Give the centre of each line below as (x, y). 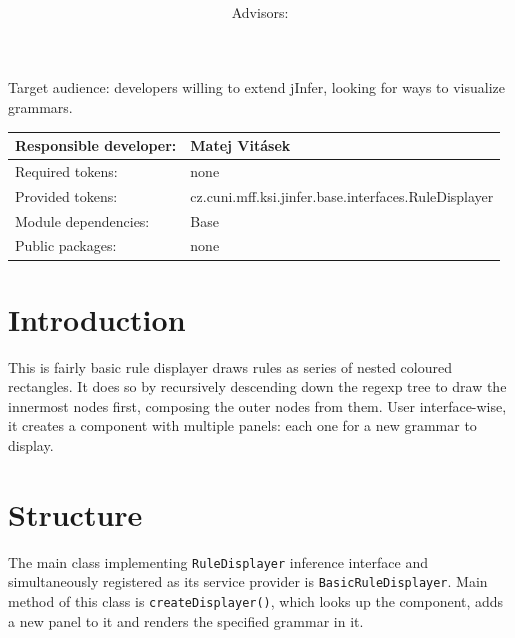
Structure (75, 513)
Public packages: (66, 245)
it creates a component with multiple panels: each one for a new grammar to (242, 425)
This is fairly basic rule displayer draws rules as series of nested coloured (230, 366)
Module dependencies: (82, 220)
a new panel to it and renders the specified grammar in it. (186, 620)
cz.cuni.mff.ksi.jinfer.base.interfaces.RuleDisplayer (342, 195)
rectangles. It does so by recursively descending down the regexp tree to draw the (257, 386)
